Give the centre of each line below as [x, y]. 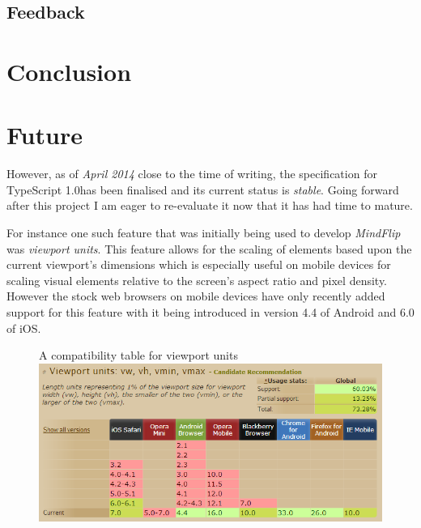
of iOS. [24, 328]
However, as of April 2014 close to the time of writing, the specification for [192, 174]
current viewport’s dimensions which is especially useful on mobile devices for [199, 264]
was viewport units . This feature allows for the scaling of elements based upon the [209, 248]
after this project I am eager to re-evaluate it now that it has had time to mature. [210, 205]
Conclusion [69, 71]
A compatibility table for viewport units [138, 355]
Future [45, 135]
